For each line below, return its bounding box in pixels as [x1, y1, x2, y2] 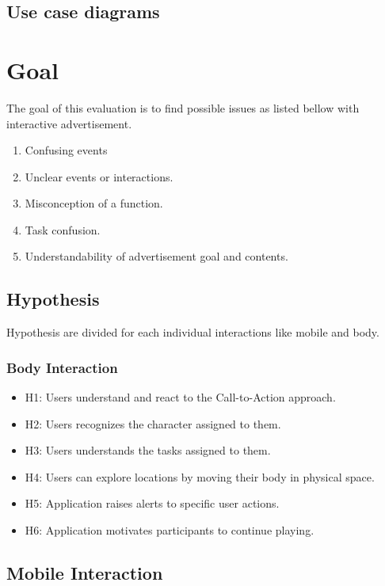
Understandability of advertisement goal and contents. [25, 248, 288, 264]
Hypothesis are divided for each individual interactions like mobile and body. [6, 324, 379, 341]
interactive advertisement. [6, 115, 132, 131]
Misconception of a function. [25, 195, 163, 211]
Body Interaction [6, 357, 118, 377]
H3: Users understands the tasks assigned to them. [25, 442, 271, 459]
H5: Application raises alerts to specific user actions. [25, 495, 280, 512]
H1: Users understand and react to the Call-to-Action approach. [25, 389, 336, 405]
